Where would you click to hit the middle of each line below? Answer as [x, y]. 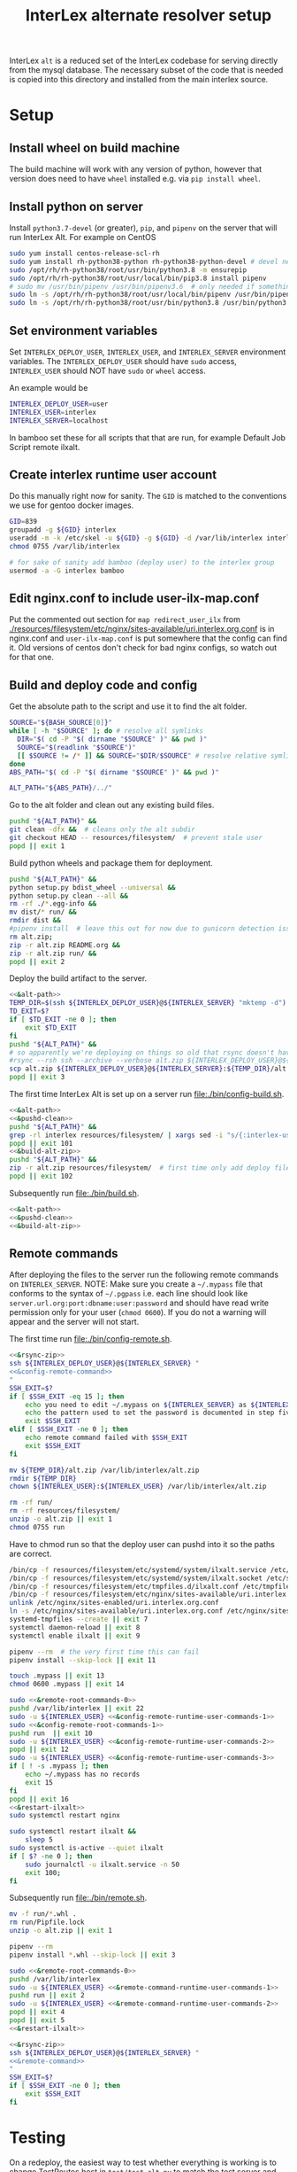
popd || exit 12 [39, 1750]
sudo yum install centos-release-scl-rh [85, 253]
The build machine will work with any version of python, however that [136, 169]
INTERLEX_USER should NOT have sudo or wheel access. [107, 370]
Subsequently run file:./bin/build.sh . [74, 1193]
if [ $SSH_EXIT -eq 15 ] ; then [67, 1397]
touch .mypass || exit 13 [57, 1676]
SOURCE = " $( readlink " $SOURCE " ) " [77, 747]
